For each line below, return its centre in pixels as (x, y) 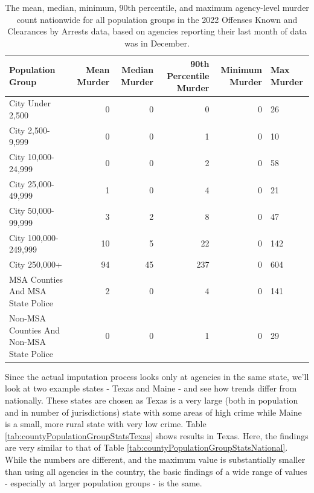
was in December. (157, 43)
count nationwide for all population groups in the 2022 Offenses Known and (157, 19)
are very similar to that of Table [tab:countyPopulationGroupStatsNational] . (146, 447)
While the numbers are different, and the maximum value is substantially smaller (155, 459)
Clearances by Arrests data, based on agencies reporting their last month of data (157, 31)
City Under (30, 103)
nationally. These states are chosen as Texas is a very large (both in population (152, 400)
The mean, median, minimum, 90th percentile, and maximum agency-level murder (157, 7)
